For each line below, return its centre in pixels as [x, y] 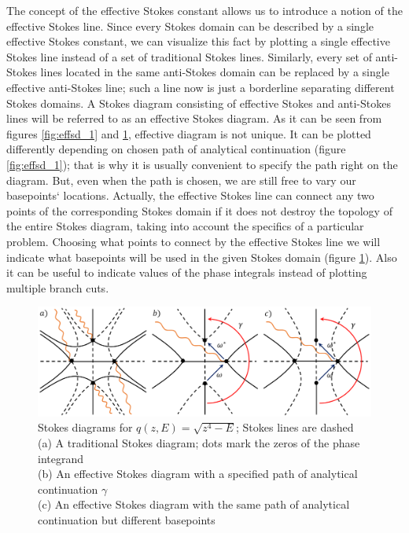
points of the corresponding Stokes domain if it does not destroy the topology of [199, 210]
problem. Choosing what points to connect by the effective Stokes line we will [193, 241]
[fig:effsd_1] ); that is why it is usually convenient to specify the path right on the [202, 164]
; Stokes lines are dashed [295, 427]
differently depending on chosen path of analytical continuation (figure [176, 149]
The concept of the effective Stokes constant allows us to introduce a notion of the [204, 10]
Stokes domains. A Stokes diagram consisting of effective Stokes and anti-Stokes [199, 103]
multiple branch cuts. [58, 287]
